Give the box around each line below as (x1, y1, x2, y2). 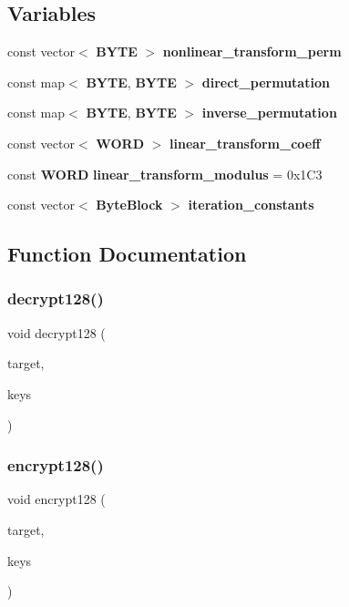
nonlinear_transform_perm (162, 42, 342, 61)
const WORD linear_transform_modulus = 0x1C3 (7, 164, 323, 183)
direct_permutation (201, 72, 330, 91)
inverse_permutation (201, 103, 337, 122)
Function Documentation (7, 240, 247, 268)
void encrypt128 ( (7, 489, 106, 509)
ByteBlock (96, 195, 163, 214)
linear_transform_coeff (169, 133, 321, 152)
